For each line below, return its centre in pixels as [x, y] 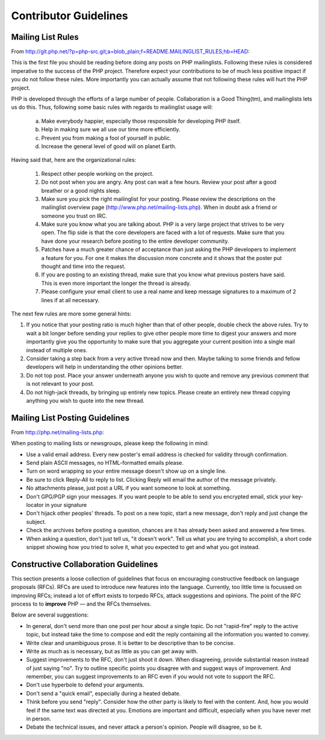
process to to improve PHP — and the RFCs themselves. [81, 604]
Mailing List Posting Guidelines [70, 418]
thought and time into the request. [83, 266]
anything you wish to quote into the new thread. [85, 400]
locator [35, 505]
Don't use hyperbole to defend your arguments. [85, 685]
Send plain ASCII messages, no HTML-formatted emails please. [105, 462]
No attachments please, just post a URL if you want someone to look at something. [128, 488]
